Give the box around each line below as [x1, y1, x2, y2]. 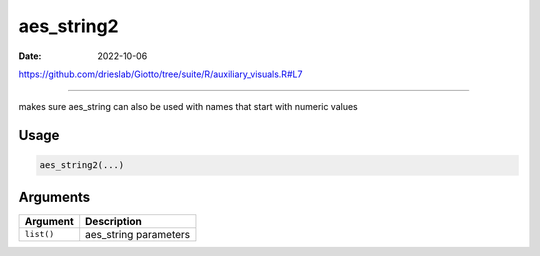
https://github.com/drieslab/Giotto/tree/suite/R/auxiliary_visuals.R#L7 [18, 68, 303, 80]
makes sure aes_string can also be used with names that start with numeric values [18, 101, 359, 113]
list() [24, 229, 55, 240]
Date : [18, 50, 42, 62]
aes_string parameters [85, 227, 191, 241]
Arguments [18, 188, 91, 205]
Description [85, 214, 142, 228]
